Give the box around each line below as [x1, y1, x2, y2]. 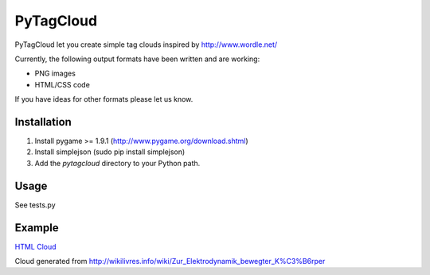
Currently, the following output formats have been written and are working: [14, 54, 260, 64]
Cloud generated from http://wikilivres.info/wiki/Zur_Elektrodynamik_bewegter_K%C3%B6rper [14, 257, 326, 265]
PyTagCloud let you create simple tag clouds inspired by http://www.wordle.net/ [14, 40, 278, 49]
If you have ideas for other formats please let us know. [14, 95, 193, 104]
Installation [14, 115, 72, 129]
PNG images [34, 68, 76, 79]
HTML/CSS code [34, 79, 91, 89]
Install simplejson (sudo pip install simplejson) [34, 147, 186, 157]
